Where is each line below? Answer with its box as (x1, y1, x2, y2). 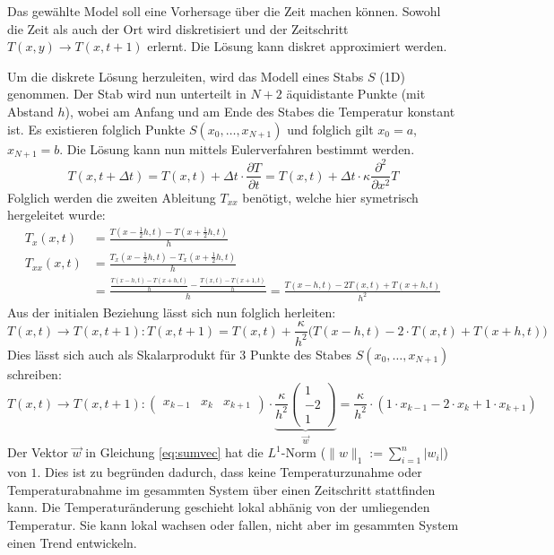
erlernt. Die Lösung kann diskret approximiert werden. (147, 37, 447, 56)
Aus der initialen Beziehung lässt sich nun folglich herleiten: (7, 302, 336, 321)
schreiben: (7, 364, 62, 383)
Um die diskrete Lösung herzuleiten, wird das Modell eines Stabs (7, 66, 364, 85)
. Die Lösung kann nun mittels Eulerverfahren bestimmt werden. (59, 139, 415, 158)
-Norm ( (281, 443, 326, 462)
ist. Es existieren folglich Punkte (7, 119, 186, 138)
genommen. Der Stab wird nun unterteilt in (7, 84, 247, 103)
